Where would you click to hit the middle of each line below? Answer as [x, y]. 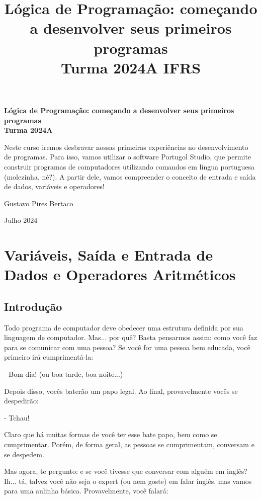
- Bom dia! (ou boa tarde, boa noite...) [64, 374]
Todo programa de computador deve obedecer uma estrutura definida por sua [124, 327]
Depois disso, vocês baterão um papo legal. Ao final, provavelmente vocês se [121, 391]
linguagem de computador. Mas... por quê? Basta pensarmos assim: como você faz [131, 337]
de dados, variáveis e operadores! [54, 186]
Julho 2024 [21, 220]
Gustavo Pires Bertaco [39, 203]
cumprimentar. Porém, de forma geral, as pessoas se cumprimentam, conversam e [129, 444]
